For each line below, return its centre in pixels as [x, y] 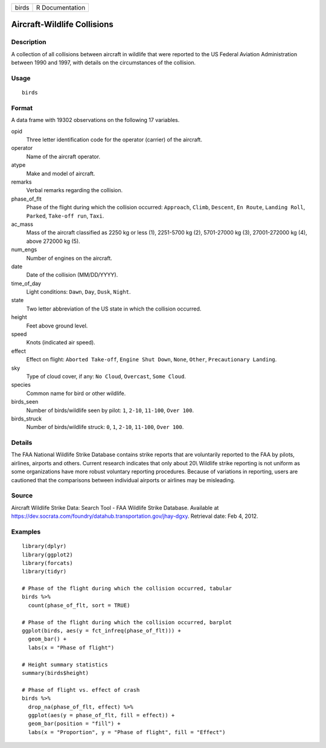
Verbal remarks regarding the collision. [75, 190]
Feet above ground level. [57, 326]
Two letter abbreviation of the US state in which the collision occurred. [114, 309]
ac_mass [22, 224]
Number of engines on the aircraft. [69, 258]
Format [22, 108]
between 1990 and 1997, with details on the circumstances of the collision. [104, 63]
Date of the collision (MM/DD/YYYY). [72, 275]
